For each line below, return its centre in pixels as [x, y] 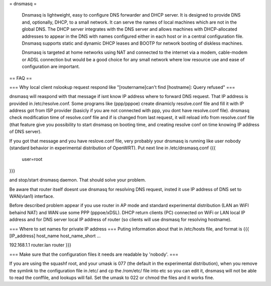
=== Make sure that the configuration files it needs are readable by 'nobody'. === [94, 254]
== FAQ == [21, 78]
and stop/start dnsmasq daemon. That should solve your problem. [78, 180]
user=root [32, 159]
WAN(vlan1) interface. [32, 196]
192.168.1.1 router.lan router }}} [40, 245]
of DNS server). [26, 132]
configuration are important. [51, 67]
